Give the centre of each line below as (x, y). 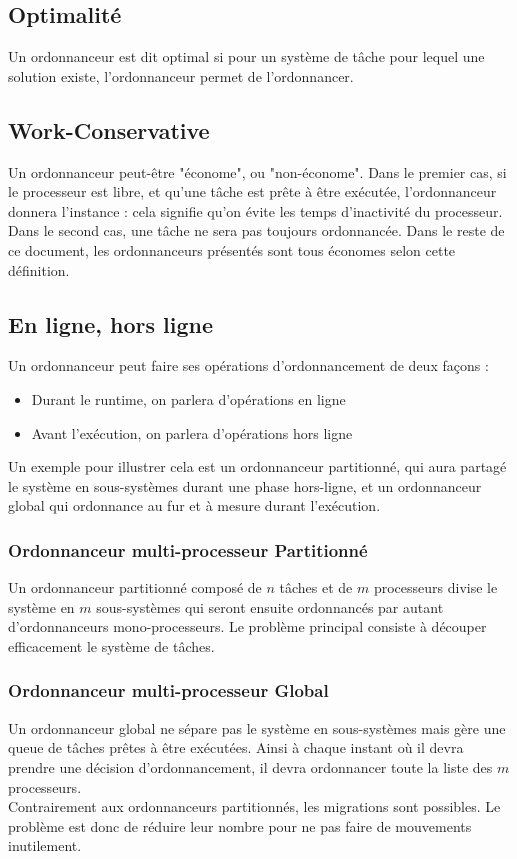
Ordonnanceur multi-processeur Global (168, 690)
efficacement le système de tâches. (111, 645)
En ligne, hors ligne (111, 323)
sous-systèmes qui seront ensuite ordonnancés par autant (270, 606)
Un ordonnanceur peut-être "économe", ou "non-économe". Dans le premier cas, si (257, 171)
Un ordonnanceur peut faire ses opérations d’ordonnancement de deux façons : (248, 365)
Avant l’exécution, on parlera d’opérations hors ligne (192, 432)
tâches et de (316, 587)
